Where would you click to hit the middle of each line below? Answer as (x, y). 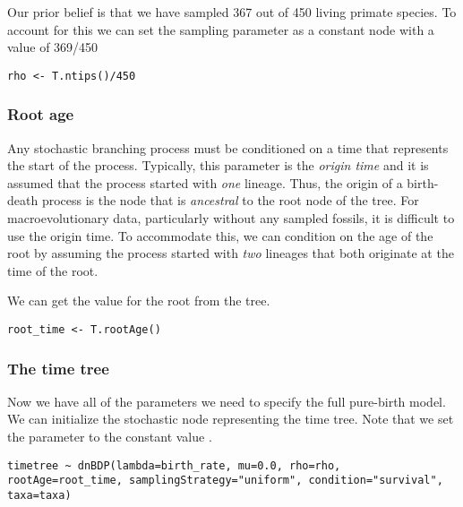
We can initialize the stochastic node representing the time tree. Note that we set (231, 419)
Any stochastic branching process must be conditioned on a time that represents (228, 147)
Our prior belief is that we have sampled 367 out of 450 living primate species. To (232, 12)
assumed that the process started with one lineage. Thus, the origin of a (205, 182)
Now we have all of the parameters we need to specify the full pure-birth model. (227, 401)
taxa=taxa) (39, 495)
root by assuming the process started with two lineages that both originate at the (231, 253)
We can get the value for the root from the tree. (139, 301)
